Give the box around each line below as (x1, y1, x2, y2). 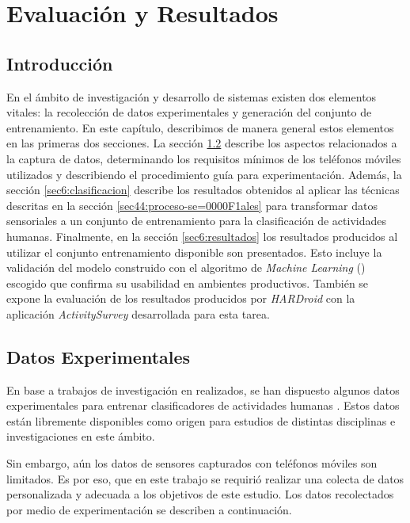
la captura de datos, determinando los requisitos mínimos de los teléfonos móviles (6, 150, 401, 166)
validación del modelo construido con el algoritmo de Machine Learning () (6, 259, 366, 276)
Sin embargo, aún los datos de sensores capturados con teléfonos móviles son (6, 455, 378, 471)
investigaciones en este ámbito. (6, 428, 155, 445)
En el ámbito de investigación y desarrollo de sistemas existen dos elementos (6, 88, 377, 105)
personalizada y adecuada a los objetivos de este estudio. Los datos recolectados (6, 486, 394, 502)
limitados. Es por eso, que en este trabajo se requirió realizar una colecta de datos (6, 470, 404, 487)
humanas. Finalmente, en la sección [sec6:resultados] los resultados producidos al (6, 227, 398, 244)
